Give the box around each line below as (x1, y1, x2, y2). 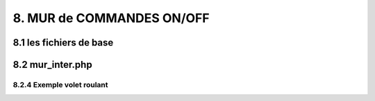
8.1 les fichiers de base (12, 37, 114, 48)
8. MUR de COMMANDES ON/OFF (12, 10, 210, 26)
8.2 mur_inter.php (12, 59, 93, 71)
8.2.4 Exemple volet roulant (12, 80, 108, 89)
